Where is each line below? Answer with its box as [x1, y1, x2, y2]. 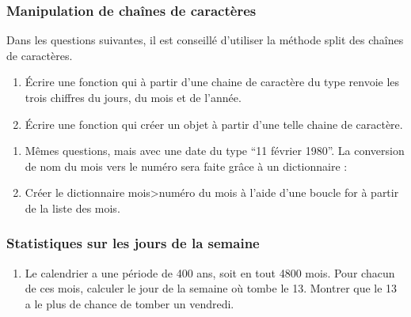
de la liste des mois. [25, 199, 120, 216]
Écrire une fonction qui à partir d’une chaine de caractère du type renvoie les [25, 74, 400, 90]
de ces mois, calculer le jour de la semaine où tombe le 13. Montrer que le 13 [25, 280, 398, 296]
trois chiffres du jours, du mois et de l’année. [25, 89, 242, 105]
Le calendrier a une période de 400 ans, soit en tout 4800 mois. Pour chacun [25, 264, 395, 281]
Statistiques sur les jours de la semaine [6, 233, 260, 253]
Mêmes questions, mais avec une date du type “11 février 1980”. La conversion [25, 142, 405, 159]
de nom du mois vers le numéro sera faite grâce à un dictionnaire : [25, 157, 348, 174]
